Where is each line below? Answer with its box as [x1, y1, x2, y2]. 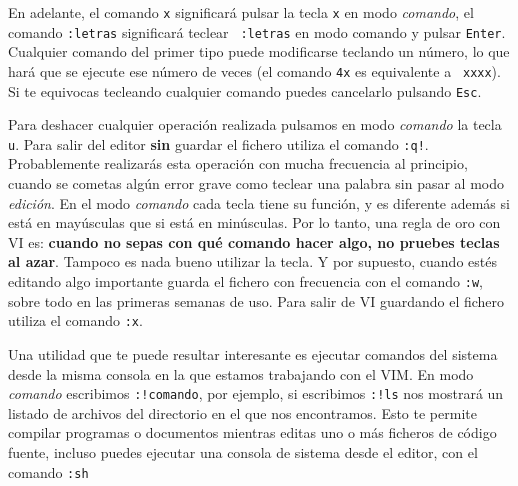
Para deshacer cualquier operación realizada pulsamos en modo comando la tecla [8, 114, 502, 135]
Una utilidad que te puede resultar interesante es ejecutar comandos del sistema [8, 343, 498, 364]
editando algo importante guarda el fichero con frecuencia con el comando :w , [8, 271, 483, 292]
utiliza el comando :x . [8, 310, 143, 331]
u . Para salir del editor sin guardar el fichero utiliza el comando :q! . [8, 133, 429, 154]
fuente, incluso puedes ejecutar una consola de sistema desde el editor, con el [8, 441, 478, 462]
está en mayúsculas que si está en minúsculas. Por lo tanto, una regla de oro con [8, 212, 501, 233]
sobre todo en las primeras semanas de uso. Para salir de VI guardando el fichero [8, 290, 505, 311]
